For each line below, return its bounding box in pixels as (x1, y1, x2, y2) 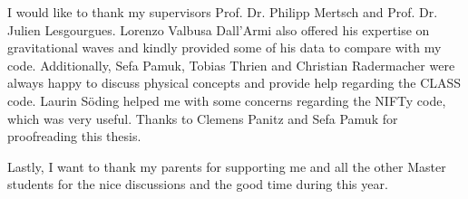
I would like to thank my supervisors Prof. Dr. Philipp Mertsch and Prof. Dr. (7, 3, 438, 21)
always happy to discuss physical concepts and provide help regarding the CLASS (7, 73, 462, 92)
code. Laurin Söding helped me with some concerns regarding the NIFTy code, (7, 90, 446, 109)
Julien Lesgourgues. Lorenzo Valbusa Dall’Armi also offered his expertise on (7, 20, 430, 39)
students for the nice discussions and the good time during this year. (7, 175, 388, 194)
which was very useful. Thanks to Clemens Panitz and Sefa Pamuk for (7, 109, 398, 128)
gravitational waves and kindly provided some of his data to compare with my (7, 38, 442, 57)
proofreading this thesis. (7, 127, 141, 146)
